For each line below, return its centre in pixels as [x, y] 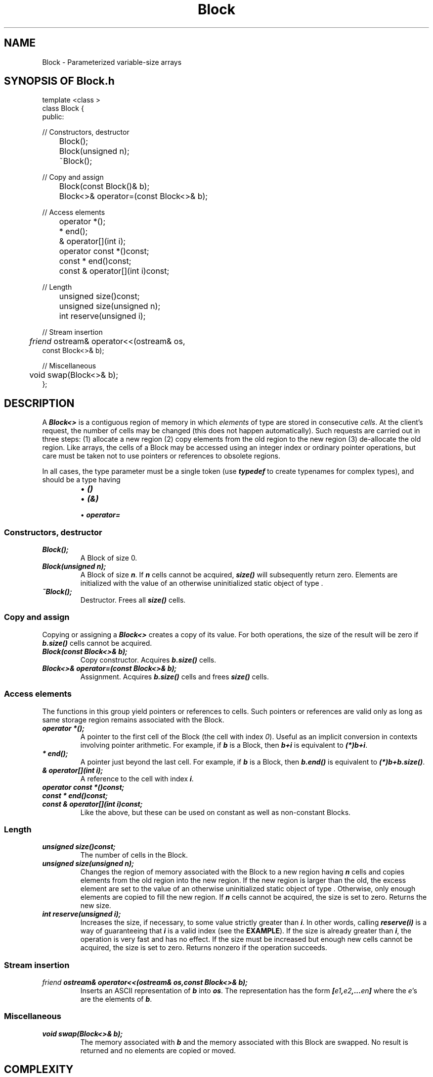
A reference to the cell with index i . [137, 778]
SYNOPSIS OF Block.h [59, 81]
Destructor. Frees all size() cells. [133, 600]
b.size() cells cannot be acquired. [97, 643]
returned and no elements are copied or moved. [158, 1050]
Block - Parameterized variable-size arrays [112, 62]
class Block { [63, 108]
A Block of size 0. [109, 558]
